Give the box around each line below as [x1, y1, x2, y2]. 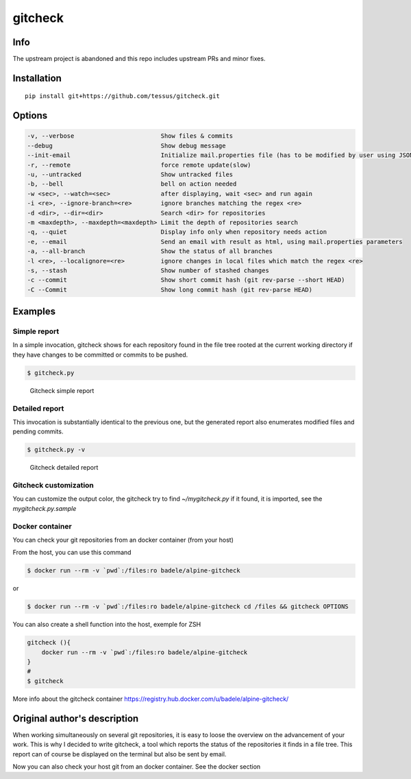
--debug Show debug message [27, 141, 226, 149]
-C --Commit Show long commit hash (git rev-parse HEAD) [27, 285, 313, 293]
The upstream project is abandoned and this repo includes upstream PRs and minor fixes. [12, 55, 266, 63]
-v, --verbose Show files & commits [27, 132, 234, 140]
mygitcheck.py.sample [12, 504, 77, 512]
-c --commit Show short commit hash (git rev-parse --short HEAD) [27, 276, 345, 284]
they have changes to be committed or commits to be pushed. [12, 350, 188, 359]
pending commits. [12, 427, 64, 435]
